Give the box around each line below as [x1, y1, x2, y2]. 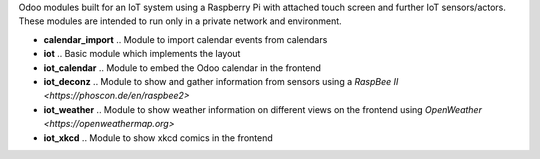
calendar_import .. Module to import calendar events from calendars [43, 33, 328, 45]
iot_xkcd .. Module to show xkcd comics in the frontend [43, 131, 274, 144]
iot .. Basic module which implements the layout [43, 48, 241, 60]
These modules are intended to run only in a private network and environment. [18, 15, 342, 27]
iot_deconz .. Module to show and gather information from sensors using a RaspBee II [43, 75, 399, 87]
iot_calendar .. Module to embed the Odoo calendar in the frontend [43, 61, 322, 74]
